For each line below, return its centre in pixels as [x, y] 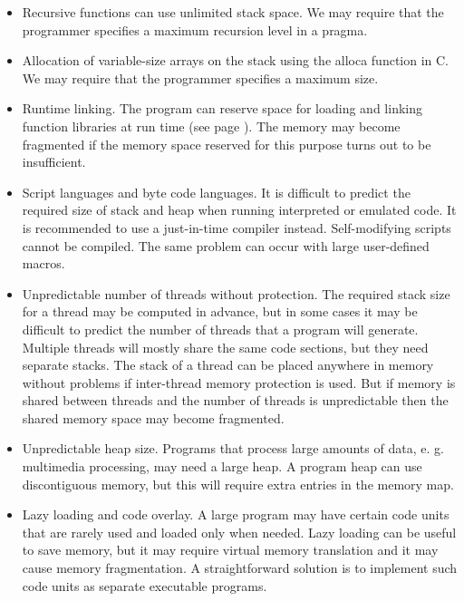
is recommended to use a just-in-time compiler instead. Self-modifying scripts [237, 227]
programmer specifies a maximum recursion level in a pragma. [195, 29]
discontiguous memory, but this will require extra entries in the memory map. [238, 484]
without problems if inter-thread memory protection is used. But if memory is [239, 382]
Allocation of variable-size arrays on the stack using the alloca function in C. [235, 60]
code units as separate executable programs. [145, 585]
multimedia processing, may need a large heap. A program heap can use [222, 466]
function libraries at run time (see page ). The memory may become [211, 126]
